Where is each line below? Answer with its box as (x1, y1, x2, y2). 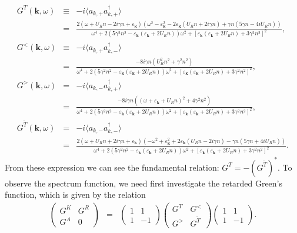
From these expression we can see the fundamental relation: (5, 161, 219, 173)
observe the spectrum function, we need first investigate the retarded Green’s (5, 177, 283, 189)
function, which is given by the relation (5, 188, 146, 201)
